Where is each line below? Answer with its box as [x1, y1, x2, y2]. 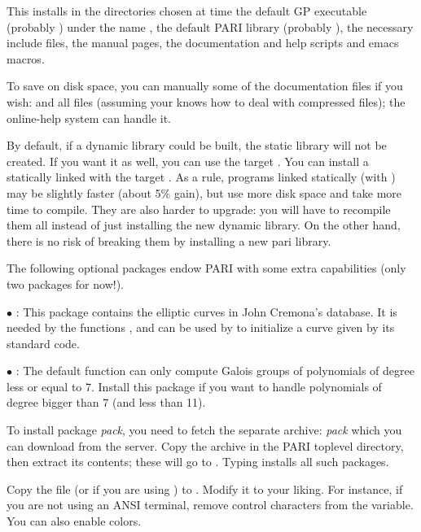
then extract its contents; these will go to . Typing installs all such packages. [7, 453, 389, 470]
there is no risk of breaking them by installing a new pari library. [7, 232, 331, 249]
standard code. [7, 334, 80, 351]
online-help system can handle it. [7, 109, 171, 126]
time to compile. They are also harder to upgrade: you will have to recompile [7, 200, 391, 217]
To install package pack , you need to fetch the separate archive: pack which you [7, 421, 402, 438]
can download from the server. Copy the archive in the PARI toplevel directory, [7, 437, 404, 454]
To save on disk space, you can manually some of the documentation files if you [7, 77, 403, 94]
